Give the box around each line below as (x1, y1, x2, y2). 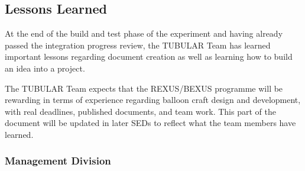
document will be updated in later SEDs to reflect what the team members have (5, 117, 296, 129)
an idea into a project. (5, 62, 85, 74)
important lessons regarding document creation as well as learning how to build (5, 50, 293, 63)
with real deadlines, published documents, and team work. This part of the (5, 105, 276, 117)
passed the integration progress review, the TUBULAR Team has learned (5, 38, 271, 51)
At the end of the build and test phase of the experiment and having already (5, 27, 283, 40)
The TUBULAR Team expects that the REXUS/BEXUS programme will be (5, 82, 283, 94)
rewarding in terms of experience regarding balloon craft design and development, (5, 93, 301, 106)
